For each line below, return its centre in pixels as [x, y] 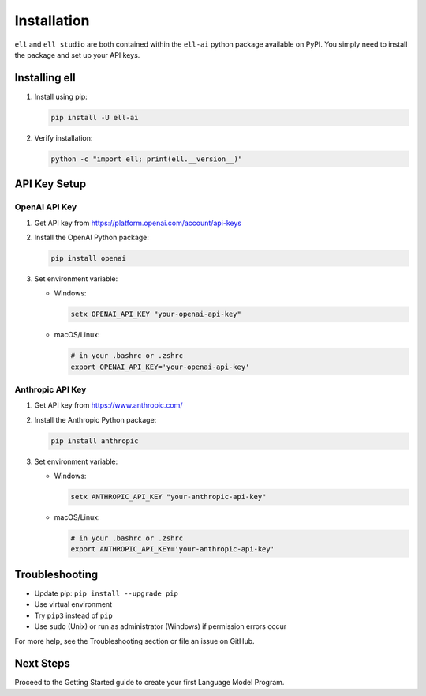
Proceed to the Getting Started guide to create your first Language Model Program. [149, 683]
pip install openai [88, 258]
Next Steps [42, 664]
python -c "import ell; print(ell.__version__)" [147, 159]
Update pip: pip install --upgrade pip [106, 593]
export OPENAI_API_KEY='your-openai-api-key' [160, 367]
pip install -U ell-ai [95, 117]
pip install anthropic [95, 441]
